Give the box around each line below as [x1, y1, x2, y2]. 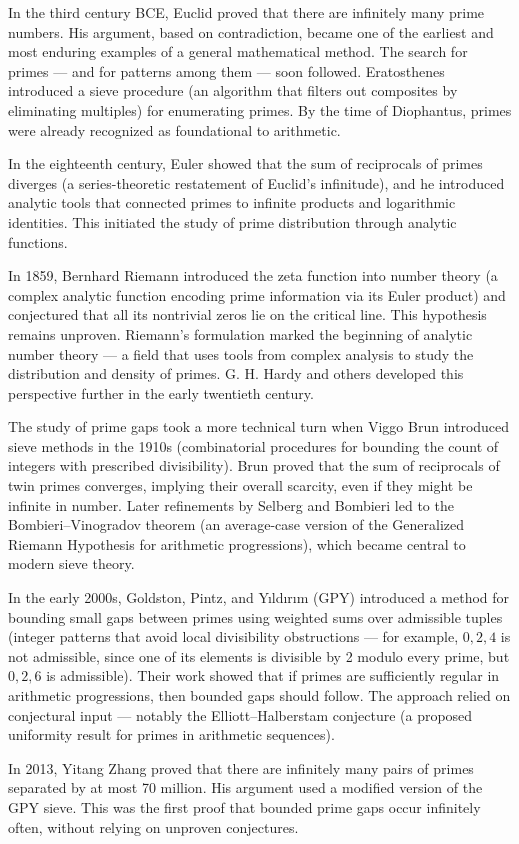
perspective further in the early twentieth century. [8, 382, 314, 403]
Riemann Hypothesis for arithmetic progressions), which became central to [8, 533, 466, 554]
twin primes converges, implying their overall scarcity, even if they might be [8, 475, 473, 496]
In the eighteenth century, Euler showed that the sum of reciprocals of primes [8, 153, 483, 174]
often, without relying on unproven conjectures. [8, 816, 299, 837]
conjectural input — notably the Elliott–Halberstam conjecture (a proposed [8, 704, 473, 725]
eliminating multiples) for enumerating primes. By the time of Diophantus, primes [8, 99, 512, 120]
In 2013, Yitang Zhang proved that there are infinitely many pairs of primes [8, 757, 474, 778]
